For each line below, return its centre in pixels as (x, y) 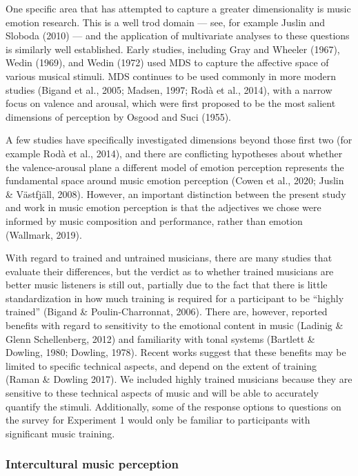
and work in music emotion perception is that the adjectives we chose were (163, 207)
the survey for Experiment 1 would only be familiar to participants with (158, 420)
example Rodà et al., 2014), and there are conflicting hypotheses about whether (174, 153)
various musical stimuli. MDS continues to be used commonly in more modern (171, 76)
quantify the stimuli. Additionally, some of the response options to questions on (173, 406)
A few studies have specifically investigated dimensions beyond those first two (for (179, 140)
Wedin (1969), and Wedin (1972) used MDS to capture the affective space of (167, 62)
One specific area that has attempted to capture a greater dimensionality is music (178, 8)
